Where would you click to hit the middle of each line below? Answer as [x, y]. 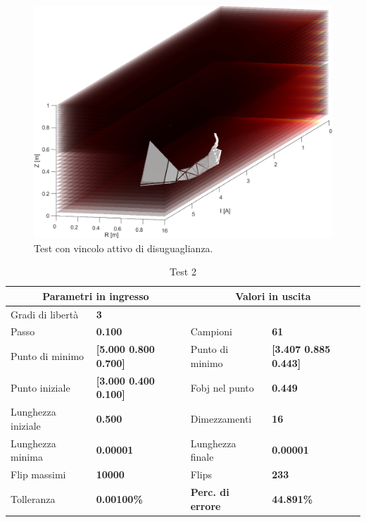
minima [27, 457]
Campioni [211, 331]
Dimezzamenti [221, 418]
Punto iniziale [40, 387]
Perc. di [210, 491]
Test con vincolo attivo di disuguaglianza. [124, 248]
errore [206, 505]
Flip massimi [38, 474]
